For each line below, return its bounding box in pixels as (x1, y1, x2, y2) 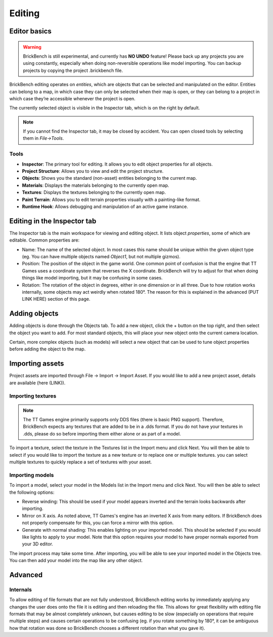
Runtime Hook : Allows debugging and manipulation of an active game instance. (22, 203, 189, 210)
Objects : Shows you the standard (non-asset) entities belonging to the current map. (22, 175, 197, 181)
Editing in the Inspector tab (9, 217, 97, 225)
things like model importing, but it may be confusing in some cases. (22, 275, 163, 281)
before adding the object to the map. (9, 346, 86, 352)
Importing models (9, 471, 54, 479)
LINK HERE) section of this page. (22, 296, 90, 302)
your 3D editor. (22, 541, 53, 547)
